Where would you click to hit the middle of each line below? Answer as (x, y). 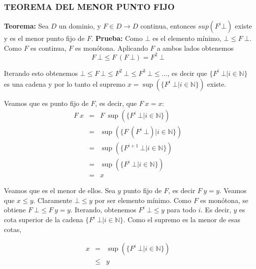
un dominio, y (80, 26)
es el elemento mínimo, (187, 38)
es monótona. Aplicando (112, 48)
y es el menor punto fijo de (44, 38)
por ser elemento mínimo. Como (143, 200)
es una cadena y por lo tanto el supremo (65, 84)
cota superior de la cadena (44, 219)
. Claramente (53, 200)
